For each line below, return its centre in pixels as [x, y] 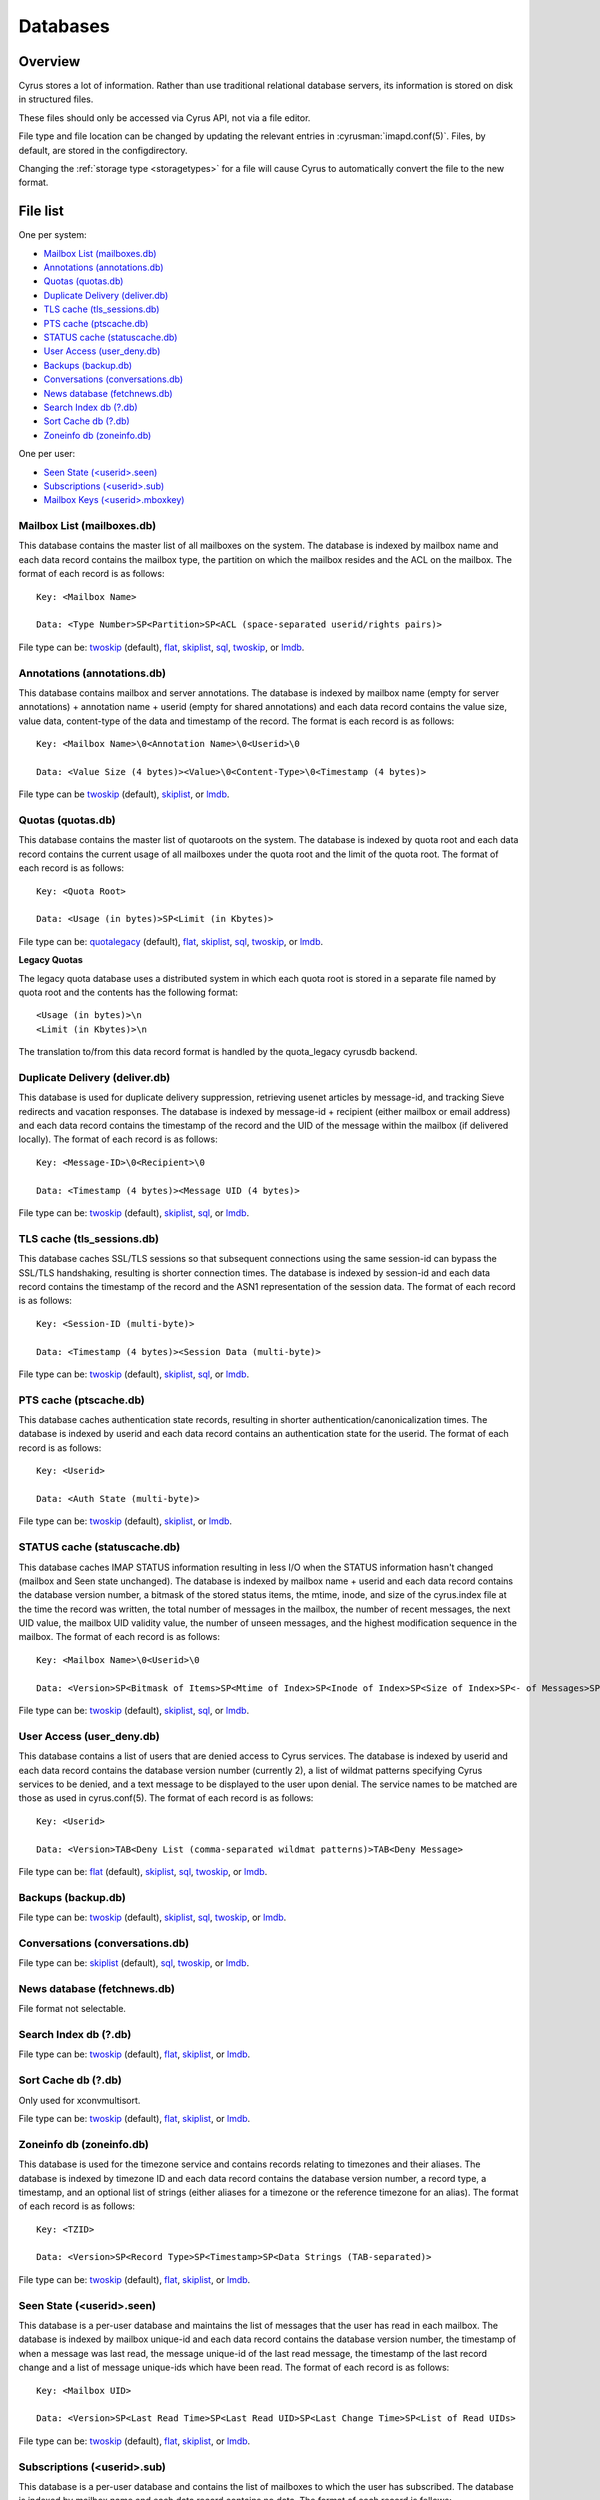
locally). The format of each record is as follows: [118, 1139]
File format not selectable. [72, 2009]
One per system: [52, 235]
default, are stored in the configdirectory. [103, 150]
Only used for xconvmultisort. [79, 2100]
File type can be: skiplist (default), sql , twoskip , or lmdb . [134, 1963]
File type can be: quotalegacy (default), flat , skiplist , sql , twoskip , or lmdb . [171, 941]
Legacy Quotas [51, 960]
